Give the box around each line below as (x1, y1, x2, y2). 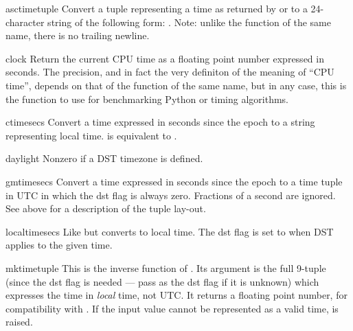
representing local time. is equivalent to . (5, 128, 177, 142)
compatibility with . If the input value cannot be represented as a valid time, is (5, 301, 339, 315)
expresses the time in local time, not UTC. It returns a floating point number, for (5, 288, 348, 302)
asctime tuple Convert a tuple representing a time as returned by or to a (5, 1, 308, 15)
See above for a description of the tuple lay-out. (5, 201, 206, 216)
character (5, 14, 45, 29)
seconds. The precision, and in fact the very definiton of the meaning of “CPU (5, 65, 334, 79)
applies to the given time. (5, 238, 113, 252)
